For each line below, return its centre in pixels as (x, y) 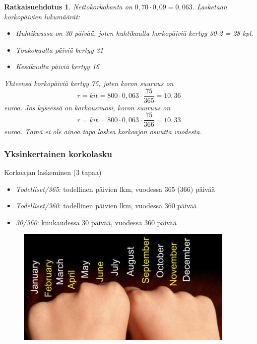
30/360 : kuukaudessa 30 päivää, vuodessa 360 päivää (96, 222)
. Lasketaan (210, 6)
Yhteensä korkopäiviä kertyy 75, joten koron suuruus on (89, 83)
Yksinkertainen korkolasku (58, 153)
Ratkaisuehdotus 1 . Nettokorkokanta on (68, 6)
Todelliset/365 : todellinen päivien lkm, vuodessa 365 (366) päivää (115, 189)
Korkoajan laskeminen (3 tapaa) (53, 172)
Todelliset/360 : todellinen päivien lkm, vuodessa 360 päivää (106, 206)
